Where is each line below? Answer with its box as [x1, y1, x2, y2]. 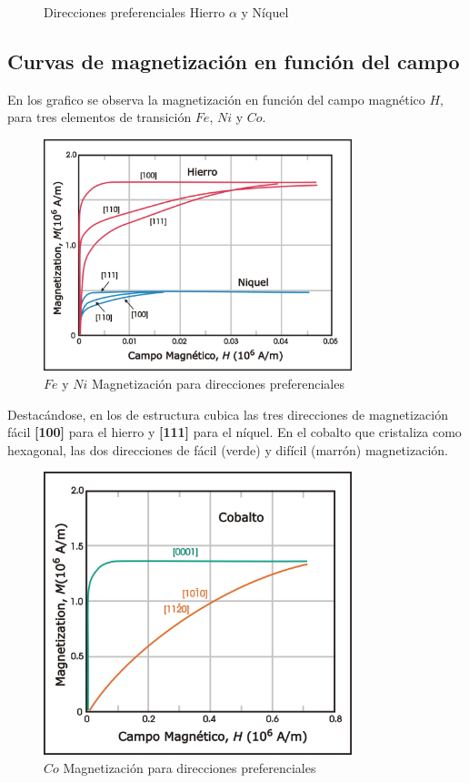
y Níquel [241, 3, 289, 21]
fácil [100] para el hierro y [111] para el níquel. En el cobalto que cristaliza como [7, 422, 462, 442]
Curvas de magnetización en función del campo [7, 46, 460, 75]
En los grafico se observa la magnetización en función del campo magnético [7, 89, 425, 108]
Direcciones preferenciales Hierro [44, 3, 225, 21]
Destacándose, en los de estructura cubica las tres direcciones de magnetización [7, 404, 448, 423]
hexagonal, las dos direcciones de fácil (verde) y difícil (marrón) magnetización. [7, 440, 448, 459]
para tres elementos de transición [7, 107, 192, 127]
